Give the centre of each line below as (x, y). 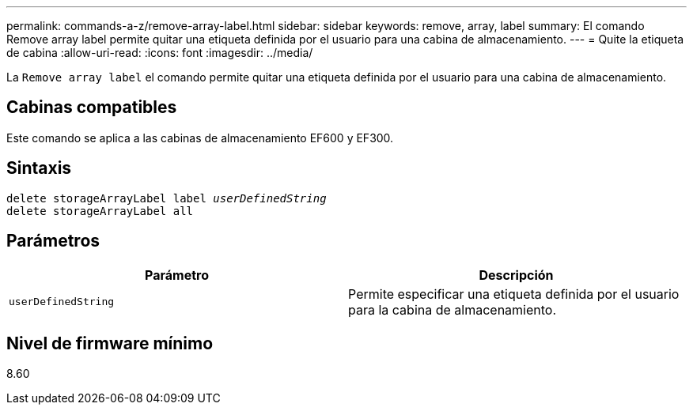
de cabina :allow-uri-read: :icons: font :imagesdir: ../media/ (160, 53)
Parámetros (53, 241)
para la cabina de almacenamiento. (453, 309)
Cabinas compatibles (92, 107)
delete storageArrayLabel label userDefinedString (167, 198)
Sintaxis (39, 168)
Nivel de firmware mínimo (110, 343)
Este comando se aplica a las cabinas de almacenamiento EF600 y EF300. (200, 138)
